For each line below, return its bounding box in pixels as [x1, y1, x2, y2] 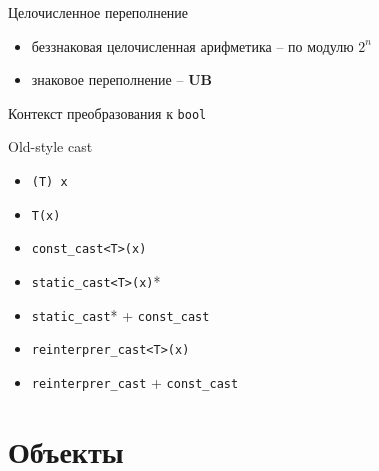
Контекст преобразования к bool [8, 102, 207, 123]
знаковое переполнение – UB [31, 69, 212, 90]
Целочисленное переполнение [8, 2, 189, 22]
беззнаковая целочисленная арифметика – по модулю [31, 35, 354, 56]
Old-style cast [8, 136, 93, 157]
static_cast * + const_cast [31, 304, 210, 325]
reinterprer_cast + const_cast [31, 371, 239, 392]
